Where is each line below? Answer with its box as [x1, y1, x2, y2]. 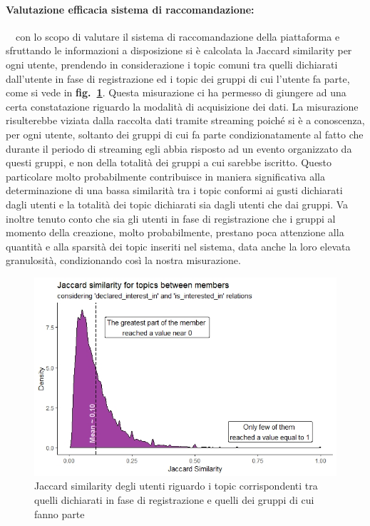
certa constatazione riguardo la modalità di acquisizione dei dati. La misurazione [6, 98, 359, 113]
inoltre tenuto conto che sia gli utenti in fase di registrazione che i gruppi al [6, 211, 336, 226]
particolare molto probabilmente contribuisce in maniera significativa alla [6, 168, 325, 183]
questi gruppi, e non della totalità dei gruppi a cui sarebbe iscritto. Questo [6, 155, 332, 170]
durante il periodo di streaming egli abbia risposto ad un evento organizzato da [6, 141, 352, 156]
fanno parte [34, 506, 85, 521]
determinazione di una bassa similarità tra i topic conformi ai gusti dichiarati [6, 183, 343, 198]
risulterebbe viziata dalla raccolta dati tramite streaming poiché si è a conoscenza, [6, 113, 365, 128]
